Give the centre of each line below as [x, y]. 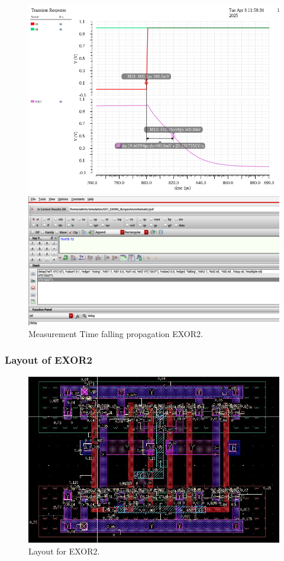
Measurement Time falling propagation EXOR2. [116, 333]
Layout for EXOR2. [64, 551]
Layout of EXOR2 [49, 360]
